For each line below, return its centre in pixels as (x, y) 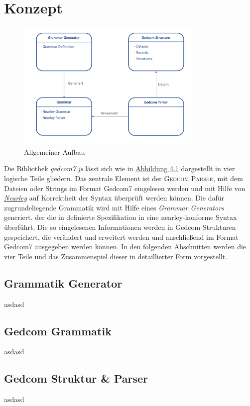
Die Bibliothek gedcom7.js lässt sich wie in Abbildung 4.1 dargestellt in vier (120, 168)
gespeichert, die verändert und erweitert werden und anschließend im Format (121, 237)
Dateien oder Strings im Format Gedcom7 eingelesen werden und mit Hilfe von (125, 188)
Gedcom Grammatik (58, 331)
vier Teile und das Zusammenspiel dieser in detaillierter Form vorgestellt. (116, 256)
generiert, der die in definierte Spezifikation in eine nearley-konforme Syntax (121, 217)
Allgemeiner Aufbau (55, 152)
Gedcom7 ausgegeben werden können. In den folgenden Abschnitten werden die (125, 247)
